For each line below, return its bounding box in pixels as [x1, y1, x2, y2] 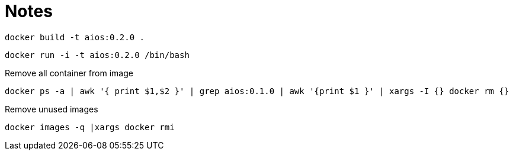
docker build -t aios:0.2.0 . [5, 32, 145, 42]
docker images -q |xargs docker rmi [5, 122, 175, 132]
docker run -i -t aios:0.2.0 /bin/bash [5, 50, 190, 60]
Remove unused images [5, 104, 98, 114]
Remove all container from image [5, 67, 133, 78]
